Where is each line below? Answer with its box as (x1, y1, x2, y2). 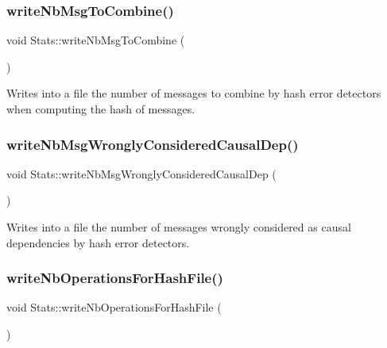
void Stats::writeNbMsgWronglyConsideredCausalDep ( (6, 165, 277, 182)
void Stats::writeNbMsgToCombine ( (6, 32, 185, 48)
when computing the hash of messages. (6, 101, 195, 117)
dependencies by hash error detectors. (6, 234, 190, 250)
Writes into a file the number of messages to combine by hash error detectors (6, 85, 381, 101)
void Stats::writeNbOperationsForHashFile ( (6, 299, 222, 315)
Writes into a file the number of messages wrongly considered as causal (6, 219, 351, 235)
